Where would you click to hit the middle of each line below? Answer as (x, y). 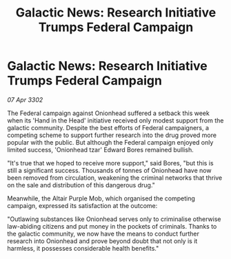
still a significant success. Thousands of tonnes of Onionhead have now (109, 170)
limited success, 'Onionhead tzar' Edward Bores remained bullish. (101, 149)
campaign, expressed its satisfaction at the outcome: (82, 205)
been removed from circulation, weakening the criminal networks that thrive (115, 178)
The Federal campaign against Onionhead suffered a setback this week (109, 113)
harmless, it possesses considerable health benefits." (83, 248)
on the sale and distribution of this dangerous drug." (81, 185)
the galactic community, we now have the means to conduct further (103, 234)
